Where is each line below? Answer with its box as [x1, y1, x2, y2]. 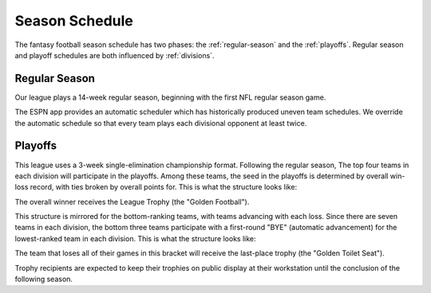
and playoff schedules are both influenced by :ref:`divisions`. [14, 50, 215, 60]
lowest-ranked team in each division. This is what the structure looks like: [14, 233, 256, 243]
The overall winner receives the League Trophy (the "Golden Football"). [14, 197, 250, 206]
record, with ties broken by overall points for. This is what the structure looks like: [30, 182, 298, 192]
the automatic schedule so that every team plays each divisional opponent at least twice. [14, 118, 307, 127]
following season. [14, 275, 73, 284]
